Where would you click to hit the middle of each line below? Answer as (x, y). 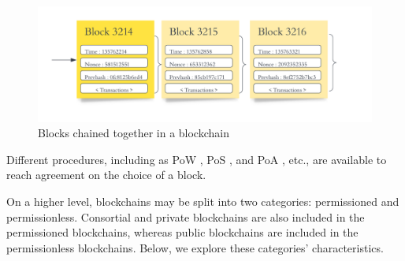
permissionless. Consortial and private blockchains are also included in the (186, 216)
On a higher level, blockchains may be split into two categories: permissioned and (203, 201)
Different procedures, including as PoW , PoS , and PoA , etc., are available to (197, 159)
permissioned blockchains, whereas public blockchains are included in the (182, 232)
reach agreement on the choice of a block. (106, 175)
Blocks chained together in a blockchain (134, 133)
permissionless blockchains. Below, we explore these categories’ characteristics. (195, 247)
